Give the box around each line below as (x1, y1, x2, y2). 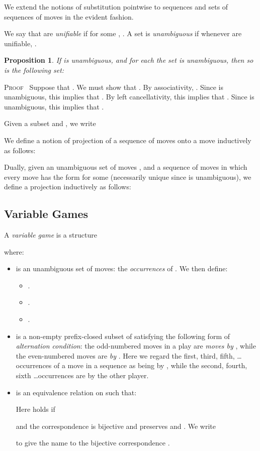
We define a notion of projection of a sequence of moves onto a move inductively (4, 135, 251, 145)
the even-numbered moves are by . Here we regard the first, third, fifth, (16, 350, 235, 361)
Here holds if (16, 404, 55, 414)
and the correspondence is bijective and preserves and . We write (16, 420, 216, 431)
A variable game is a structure (4, 230, 97, 240)
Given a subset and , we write (4, 118, 96, 129)
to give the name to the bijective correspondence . (16, 437, 170, 448)
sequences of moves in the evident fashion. (4, 11, 134, 22)
